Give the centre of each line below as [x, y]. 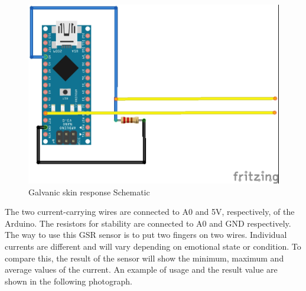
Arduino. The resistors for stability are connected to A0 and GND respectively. [148, 223]
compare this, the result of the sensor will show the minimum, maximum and [144, 258]
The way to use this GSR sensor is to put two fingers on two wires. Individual [146, 235]
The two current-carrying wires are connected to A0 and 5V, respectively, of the [150, 212]
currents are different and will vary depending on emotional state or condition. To [153, 246]
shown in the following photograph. [69, 281]
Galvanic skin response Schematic [89, 192]
